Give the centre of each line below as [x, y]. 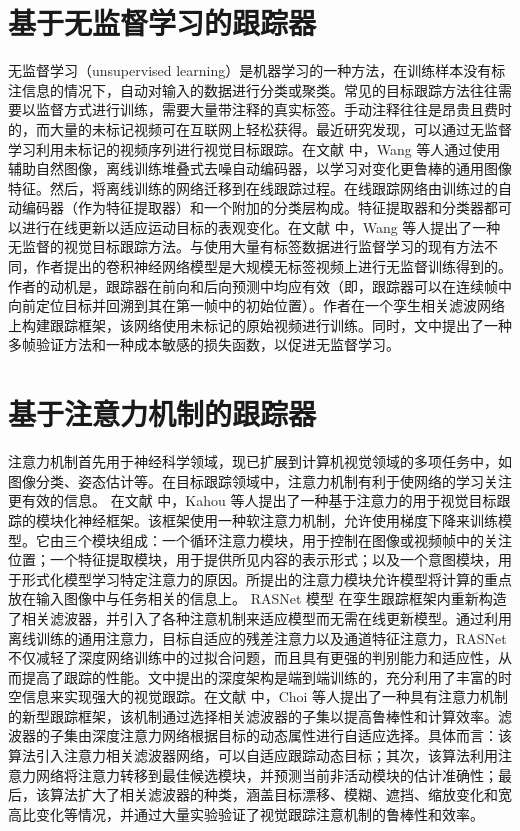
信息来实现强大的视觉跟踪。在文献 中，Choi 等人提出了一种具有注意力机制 [265, 696]
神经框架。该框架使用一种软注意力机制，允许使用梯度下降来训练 [287, 519]
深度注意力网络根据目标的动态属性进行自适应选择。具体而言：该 [301, 735]
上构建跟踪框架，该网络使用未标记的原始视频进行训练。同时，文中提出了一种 [260, 324]
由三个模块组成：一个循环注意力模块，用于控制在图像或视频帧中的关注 [280, 539]
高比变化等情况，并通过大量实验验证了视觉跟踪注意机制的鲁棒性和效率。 [246, 813]
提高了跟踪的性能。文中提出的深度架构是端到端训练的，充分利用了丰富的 [259, 676]
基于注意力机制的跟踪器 [162, 413]
